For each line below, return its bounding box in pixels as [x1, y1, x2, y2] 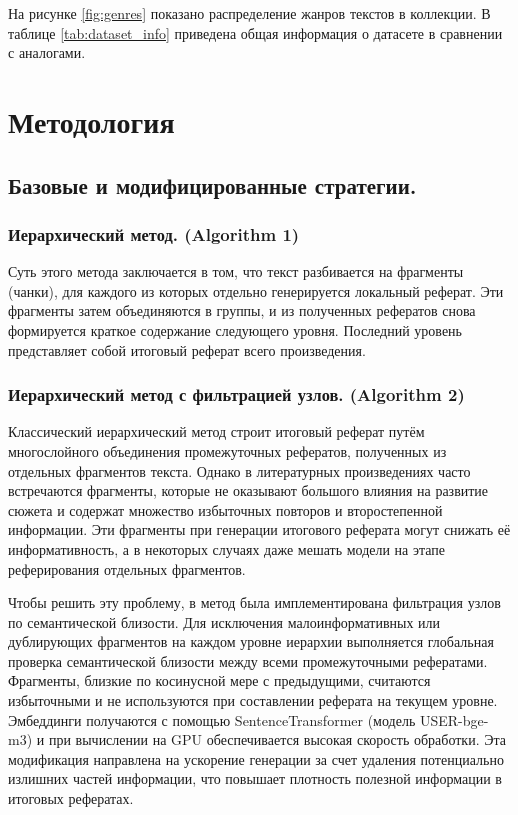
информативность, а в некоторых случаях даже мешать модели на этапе [8, 538, 446, 559]
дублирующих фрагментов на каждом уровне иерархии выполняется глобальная [8, 631, 494, 652]
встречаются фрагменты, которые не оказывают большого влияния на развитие [8, 480, 489, 501]
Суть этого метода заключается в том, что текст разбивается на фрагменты [8, 261, 464, 282]
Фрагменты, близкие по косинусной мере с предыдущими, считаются [8, 670, 431, 691]
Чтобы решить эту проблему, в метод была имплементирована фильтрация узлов [8, 592, 501, 613]
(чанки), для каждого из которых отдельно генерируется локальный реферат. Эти [8, 280, 504, 301]
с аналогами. [8, 42, 86, 63]
